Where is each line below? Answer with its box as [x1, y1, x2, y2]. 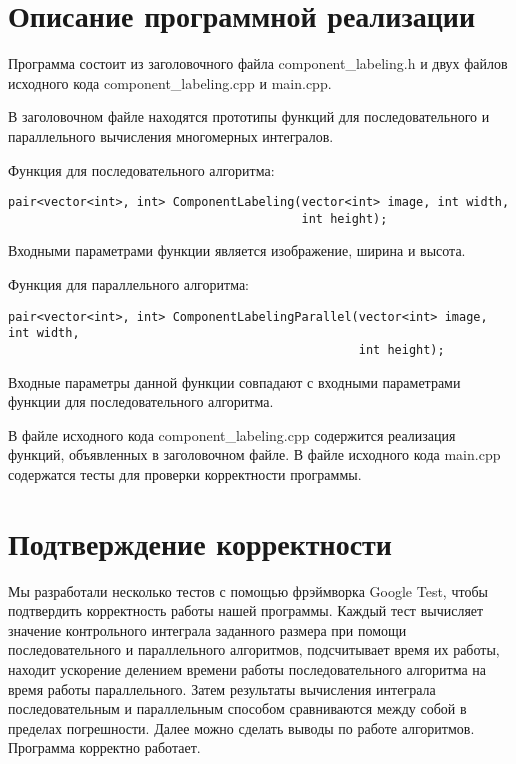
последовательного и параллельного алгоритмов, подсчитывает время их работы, [8, 639, 500, 660]
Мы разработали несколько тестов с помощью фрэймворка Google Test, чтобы [8, 580, 488, 601]
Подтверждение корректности [8, 522, 392, 563]
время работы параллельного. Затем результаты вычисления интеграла [8, 678, 436, 699]
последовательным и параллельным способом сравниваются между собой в [8, 698, 467, 719]
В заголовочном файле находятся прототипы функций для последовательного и [8, 106, 490, 127]
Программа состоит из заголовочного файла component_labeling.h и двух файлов [8, 53, 508, 74]
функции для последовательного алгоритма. [8, 391, 274, 412]
